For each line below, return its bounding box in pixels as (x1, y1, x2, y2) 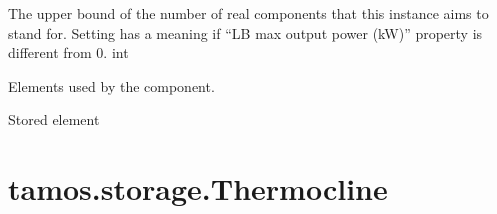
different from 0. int (8, 42, 129, 63)
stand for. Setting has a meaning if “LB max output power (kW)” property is (8, 22, 483, 43)
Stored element (8, 109, 100, 130)
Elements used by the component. (8, 75, 215, 96)
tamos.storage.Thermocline (8, 168, 388, 209)
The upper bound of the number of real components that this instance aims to (8, 3, 489, 23)
